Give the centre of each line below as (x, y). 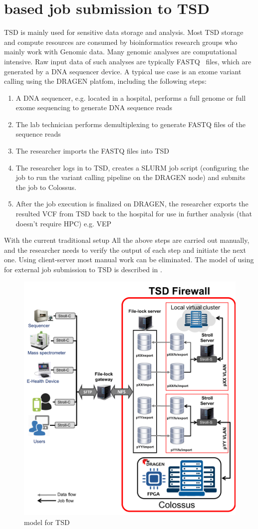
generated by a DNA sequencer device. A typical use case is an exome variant (123, 71)
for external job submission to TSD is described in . (83, 269)
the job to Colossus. (46, 187)
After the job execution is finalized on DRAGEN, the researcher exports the (132, 204)
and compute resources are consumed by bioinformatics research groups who (121, 42)
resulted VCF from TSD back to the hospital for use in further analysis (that (134, 214)
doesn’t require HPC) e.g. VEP (64, 223)
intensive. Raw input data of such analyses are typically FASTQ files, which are (128, 61)
